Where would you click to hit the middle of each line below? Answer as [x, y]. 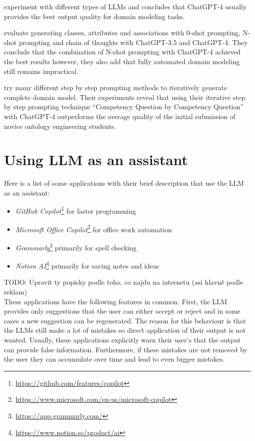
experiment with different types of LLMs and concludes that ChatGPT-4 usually [125, 6]
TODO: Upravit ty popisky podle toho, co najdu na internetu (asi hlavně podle [124, 282]
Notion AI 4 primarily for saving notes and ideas [87, 265]
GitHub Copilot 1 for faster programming [76, 210]
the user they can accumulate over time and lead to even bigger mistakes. [115, 359]
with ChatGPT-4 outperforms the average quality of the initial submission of [120, 116]
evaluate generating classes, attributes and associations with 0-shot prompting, [122, 33]
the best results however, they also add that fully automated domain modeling [122, 61]
